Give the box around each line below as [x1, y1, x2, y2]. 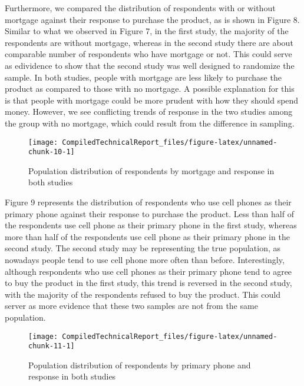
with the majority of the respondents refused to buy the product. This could [5, 288, 280, 300]
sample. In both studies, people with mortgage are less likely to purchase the [5, 71, 282, 83]
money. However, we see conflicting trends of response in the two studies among [5, 105, 293, 118]
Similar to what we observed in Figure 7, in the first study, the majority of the [5, 25, 289, 37]
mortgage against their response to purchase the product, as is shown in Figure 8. [5, 13, 300, 25]
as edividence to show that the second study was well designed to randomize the [5, 59, 295, 71]
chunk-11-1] [28, 342, 75, 351]
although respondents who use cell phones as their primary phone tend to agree [5, 265, 292, 277]
